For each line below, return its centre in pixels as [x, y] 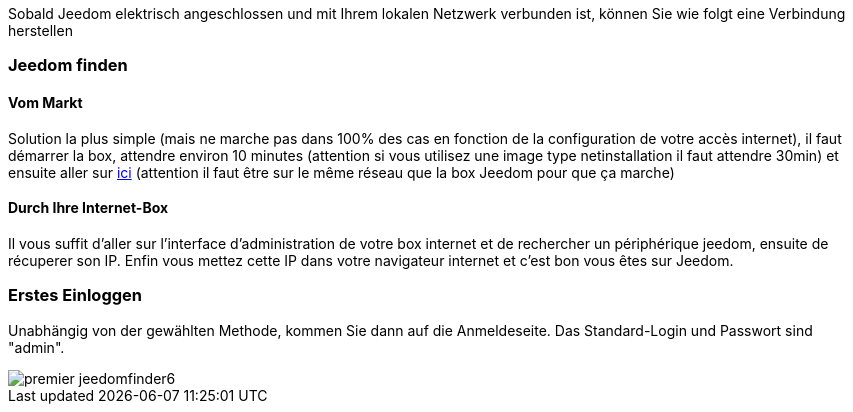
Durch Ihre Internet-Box [88, 208]
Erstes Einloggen [75, 295]
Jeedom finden [68, 65]
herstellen [40, 30]
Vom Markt [45, 102]
